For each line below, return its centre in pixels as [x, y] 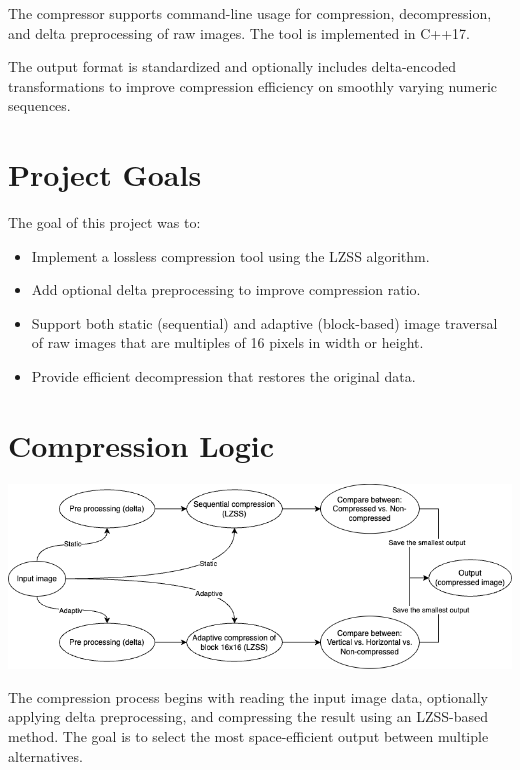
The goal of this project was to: [104, 222]
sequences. [39, 105]
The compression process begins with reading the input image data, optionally [248, 696]
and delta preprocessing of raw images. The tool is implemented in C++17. [239, 32]
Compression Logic [141, 444]
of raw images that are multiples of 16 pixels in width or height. [227, 342]
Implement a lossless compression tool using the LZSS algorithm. [230, 255]
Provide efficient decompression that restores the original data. [223, 376]
